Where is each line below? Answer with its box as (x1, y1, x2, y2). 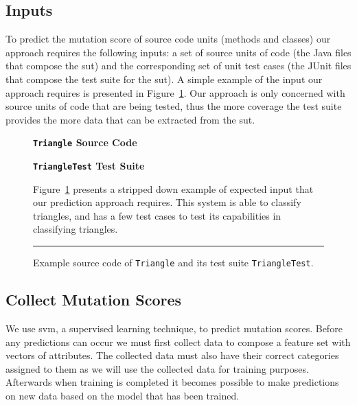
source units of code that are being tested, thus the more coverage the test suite (5, 99, 342, 113)
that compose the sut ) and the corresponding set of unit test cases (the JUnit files (5, 58, 352, 73)
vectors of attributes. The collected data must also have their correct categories (5, 348, 339, 362)
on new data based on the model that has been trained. (5, 388, 240, 402)
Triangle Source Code (33, 135, 137, 150)
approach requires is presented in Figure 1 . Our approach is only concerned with (5, 85, 345, 100)
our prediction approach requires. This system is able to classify (33, 195, 301, 209)
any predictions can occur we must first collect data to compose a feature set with (5, 334, 351, 349)
